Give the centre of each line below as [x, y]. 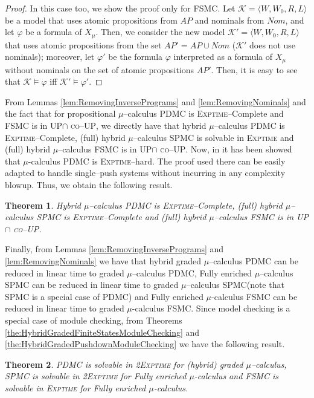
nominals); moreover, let [50, 57]
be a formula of [54, 32]
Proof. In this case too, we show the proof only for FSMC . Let [120, 8]
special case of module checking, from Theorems [94, 320]
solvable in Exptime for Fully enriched [75, 387]
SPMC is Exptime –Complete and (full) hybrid [121, 217]
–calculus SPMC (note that [235, 285]
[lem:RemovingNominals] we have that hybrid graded [103, 261]
